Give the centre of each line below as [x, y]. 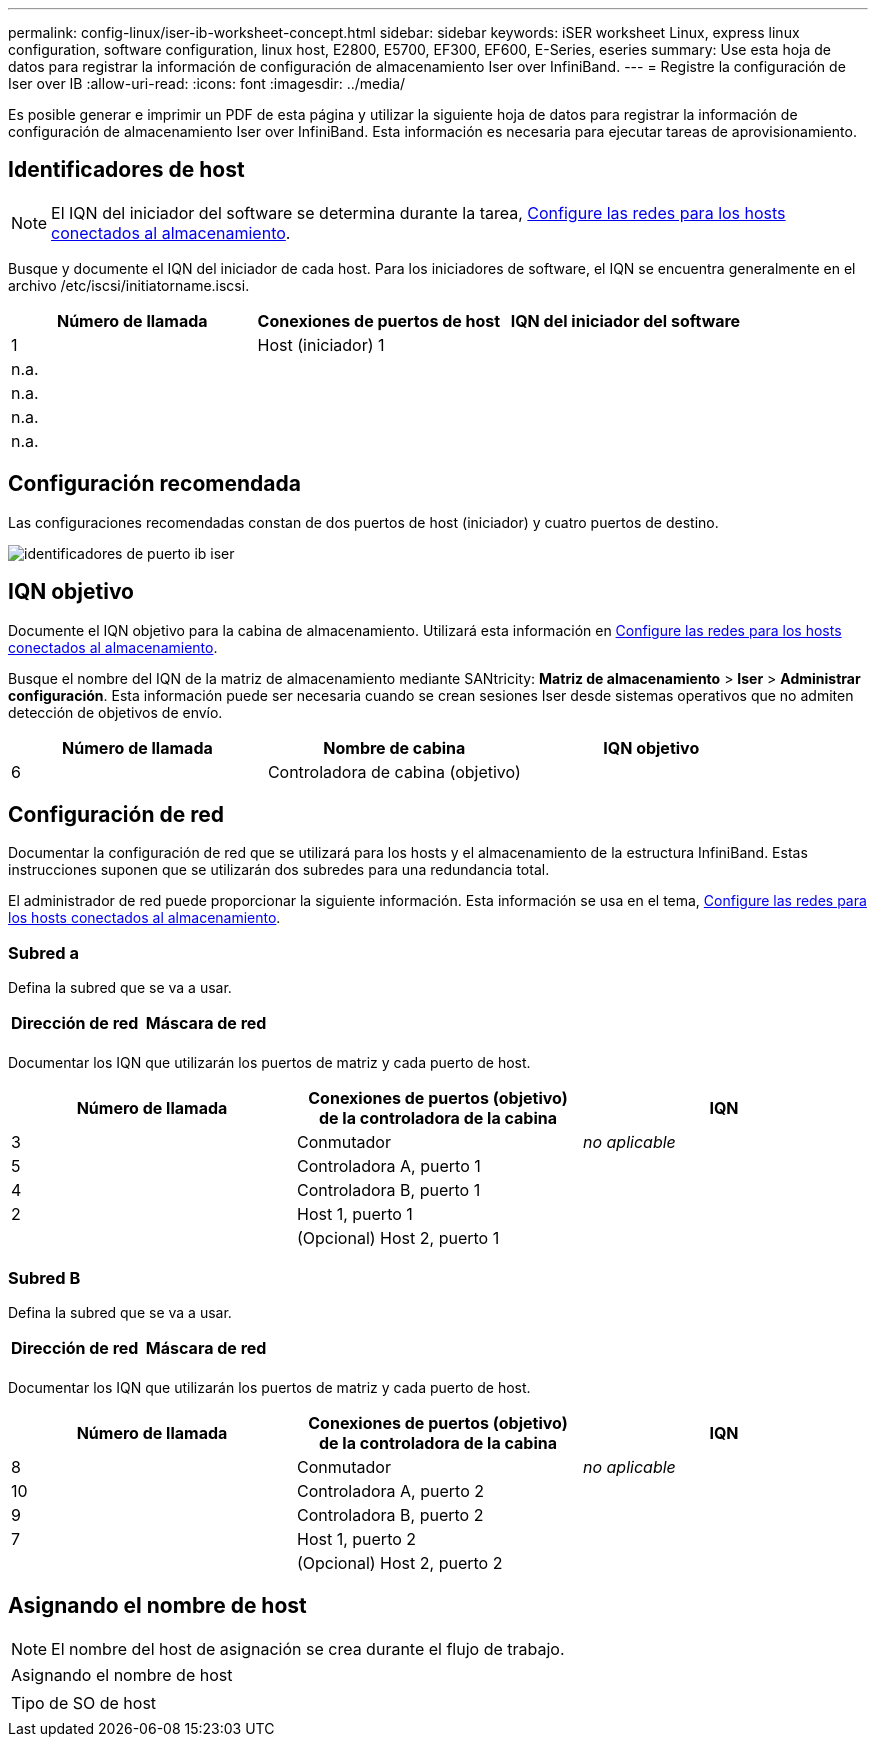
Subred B [44, 1277]
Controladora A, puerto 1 [388, 1166]
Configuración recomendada [154, 484]
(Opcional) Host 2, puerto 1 [398, 1238]
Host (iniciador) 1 [321, 344]
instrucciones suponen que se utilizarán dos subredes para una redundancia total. [279, 870]
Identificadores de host [126, 170]
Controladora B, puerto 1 [388, 1190]
